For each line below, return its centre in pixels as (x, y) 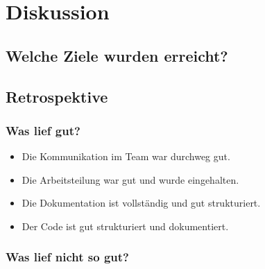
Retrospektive (57, 96)
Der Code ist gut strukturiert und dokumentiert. (125, 226)
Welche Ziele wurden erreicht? (117, 55)
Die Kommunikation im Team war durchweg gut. (126, 156)
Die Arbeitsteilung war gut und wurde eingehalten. (130, 179)
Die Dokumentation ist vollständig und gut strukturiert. (141, 203)
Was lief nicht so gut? (67, 257)
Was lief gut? (43, 130)
